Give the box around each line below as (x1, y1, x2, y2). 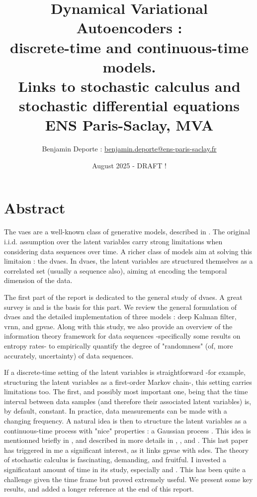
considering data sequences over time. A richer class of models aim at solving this (4, 246, 252, 256)
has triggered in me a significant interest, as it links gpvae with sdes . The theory (4, 444, 249, 455)
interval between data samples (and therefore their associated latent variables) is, (4, 396, 252, 406)
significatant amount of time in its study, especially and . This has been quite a (4, 464, 246, 475)
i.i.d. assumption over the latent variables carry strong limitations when (4, 236, 223, 246)
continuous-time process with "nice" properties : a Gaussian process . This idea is (4, 425, 251, 435)
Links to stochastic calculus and (18, 75, 241, 96)
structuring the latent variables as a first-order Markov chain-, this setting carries (4, 376, 252, 387)
